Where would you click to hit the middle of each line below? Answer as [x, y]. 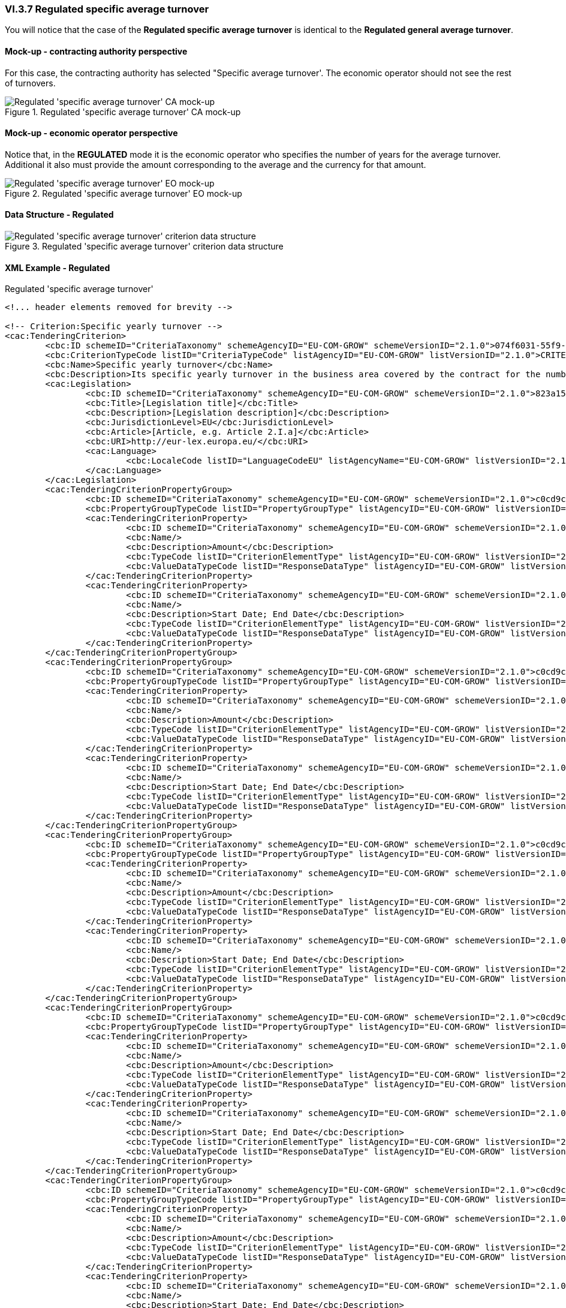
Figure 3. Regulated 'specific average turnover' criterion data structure [144, 246]
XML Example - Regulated [58, 267]
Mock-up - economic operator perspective [91, 133]
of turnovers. [30, 83]
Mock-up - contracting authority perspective [96, 51]
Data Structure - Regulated [59, 215]
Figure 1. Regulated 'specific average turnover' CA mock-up [123, 112]
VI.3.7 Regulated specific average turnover [107, 9]
